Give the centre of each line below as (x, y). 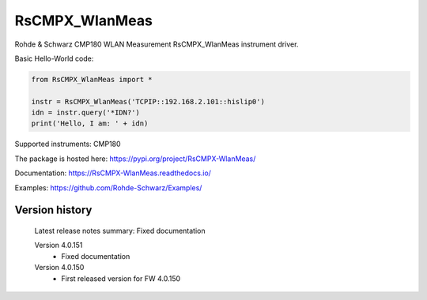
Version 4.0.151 (59, 246)
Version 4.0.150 (59, 268)
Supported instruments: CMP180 (68, 144)
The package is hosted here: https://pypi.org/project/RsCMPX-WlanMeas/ (135, 159)
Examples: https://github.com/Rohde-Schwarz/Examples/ (108, 187)
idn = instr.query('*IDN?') (85, 113)
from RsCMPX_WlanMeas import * (92, 79)
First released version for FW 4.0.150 (121, 278)
